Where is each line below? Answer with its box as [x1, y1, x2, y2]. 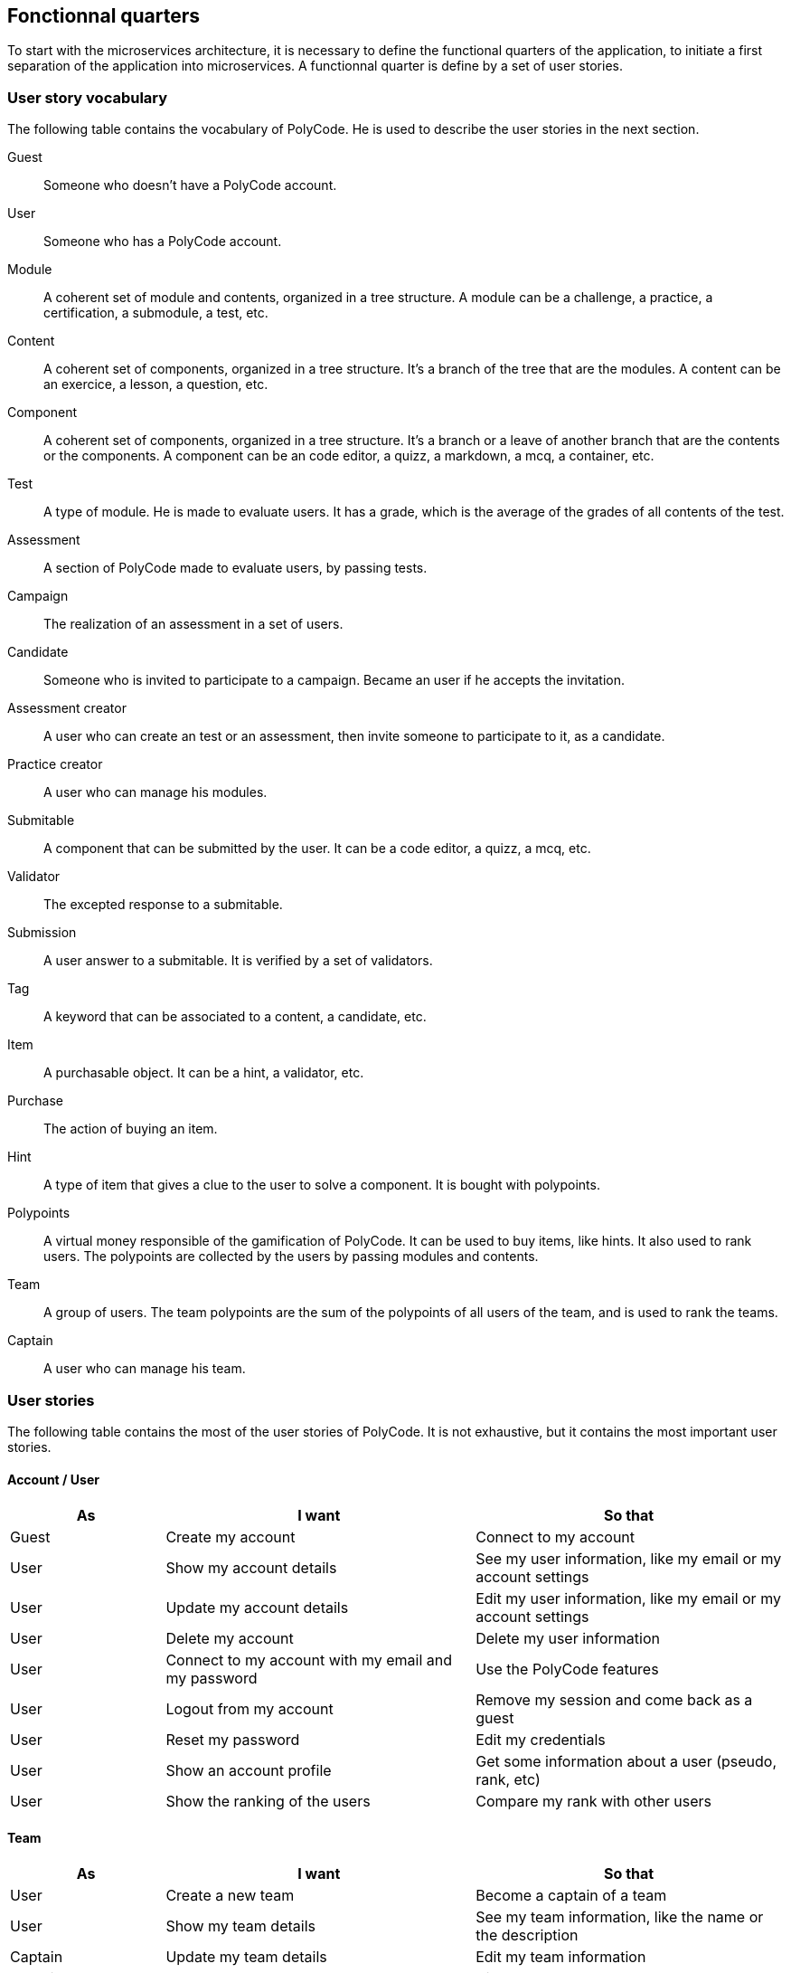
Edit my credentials [476, 1731, 606, 1750]
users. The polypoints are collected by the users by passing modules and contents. [43, 1248, 539, 1265]
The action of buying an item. [43, 1121, 218, 1137]
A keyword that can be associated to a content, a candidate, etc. [43, 1009, 427, 1025]
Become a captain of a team [476, 1886, 667, 1905]
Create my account [165, 1528, 296, 1547]
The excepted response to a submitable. [43, 896, 283, 913]
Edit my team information [476, 1948, 646, 1967]
